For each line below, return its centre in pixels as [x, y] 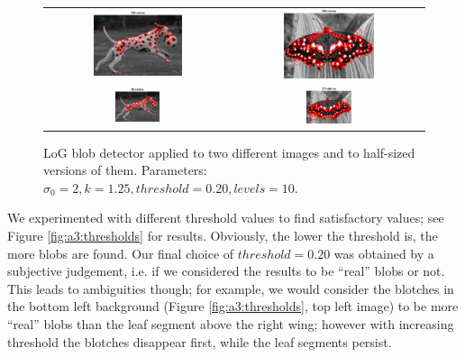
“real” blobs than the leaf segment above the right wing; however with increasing [231, 323]
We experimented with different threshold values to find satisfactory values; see [226, 218]
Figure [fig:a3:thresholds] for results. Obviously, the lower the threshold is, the [223, 235]
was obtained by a [384, 253]
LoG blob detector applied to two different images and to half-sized [229, 152]
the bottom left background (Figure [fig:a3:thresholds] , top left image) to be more [233, 306]
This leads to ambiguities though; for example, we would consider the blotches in [231, 288]
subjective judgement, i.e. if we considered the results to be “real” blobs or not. [226, 271]
